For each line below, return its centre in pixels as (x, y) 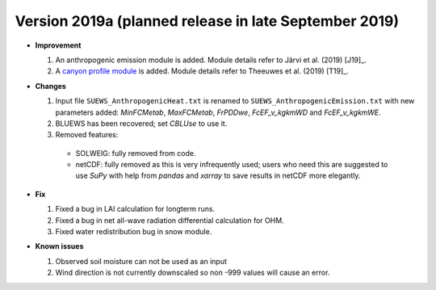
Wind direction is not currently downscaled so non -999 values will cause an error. (193, 273)
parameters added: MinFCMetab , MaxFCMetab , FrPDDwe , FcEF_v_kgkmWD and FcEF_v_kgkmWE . (218, 112)
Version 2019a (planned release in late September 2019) (207, 21)
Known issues (59, 246)
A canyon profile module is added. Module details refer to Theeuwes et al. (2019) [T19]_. (202, 71)
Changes (50, 86)
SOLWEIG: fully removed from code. (136, 153)
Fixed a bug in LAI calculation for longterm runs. (135, 209)
